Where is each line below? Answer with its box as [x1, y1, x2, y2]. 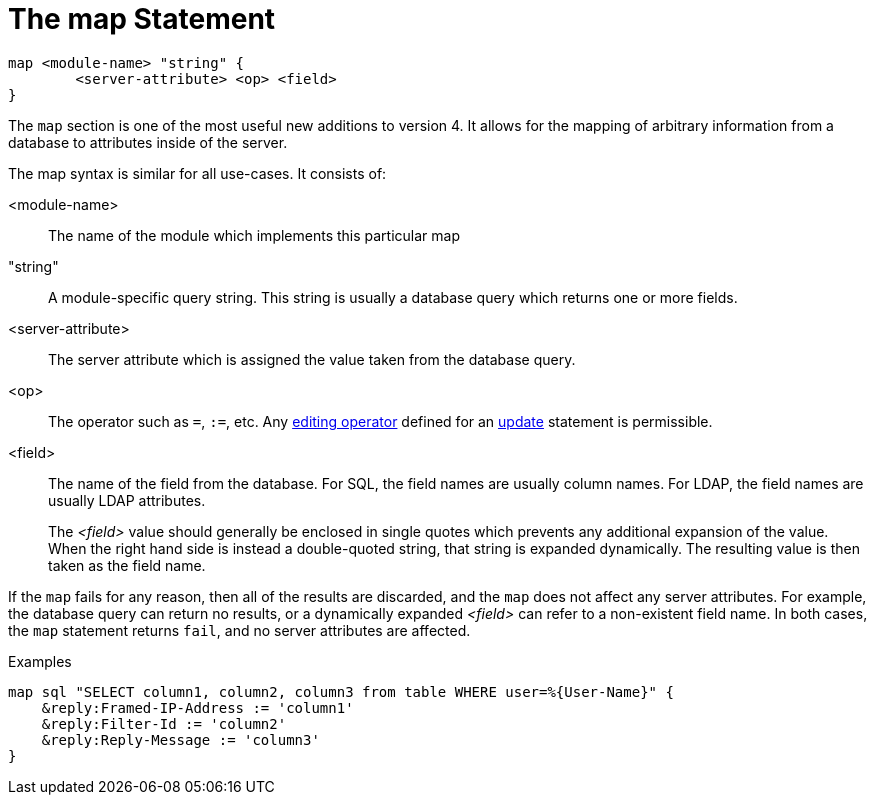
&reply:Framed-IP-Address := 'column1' [41, 699, 354, 716]
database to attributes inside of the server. [8, 133, 288, 151]
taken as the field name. [48, 556, 206, 574]
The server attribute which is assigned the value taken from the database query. [48, 350, 576, 368]
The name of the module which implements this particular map [48, 226, 461, 244]
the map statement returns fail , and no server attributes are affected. [8, 621, 471, 639]
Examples [8, 652, 72, 670]
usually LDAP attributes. [48, 491, 206, 509]
